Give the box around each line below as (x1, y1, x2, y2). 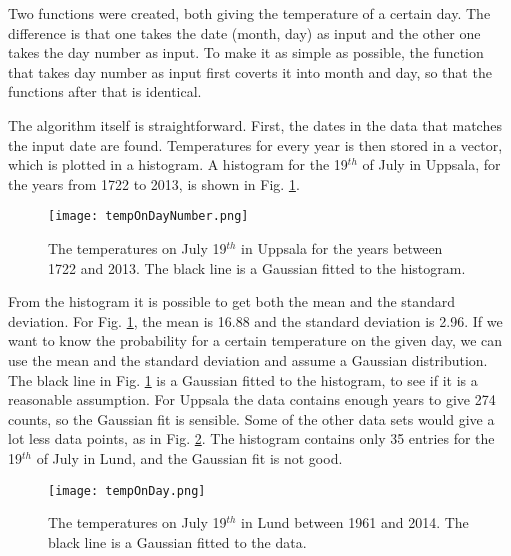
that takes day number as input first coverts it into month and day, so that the (8, 61, 492, 82)
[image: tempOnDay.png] (48, 483, 206, 498)
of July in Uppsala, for (362, 154, 501, 175)
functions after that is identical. (8, 81, 202, 102)
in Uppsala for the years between (241, 238, 443, 258)
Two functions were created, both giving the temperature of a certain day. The (8, 3, 491, 23)
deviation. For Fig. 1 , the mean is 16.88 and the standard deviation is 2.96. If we (8, 310, 503, 331)
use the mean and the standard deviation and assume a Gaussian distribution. (8, 349, 488, 370)
